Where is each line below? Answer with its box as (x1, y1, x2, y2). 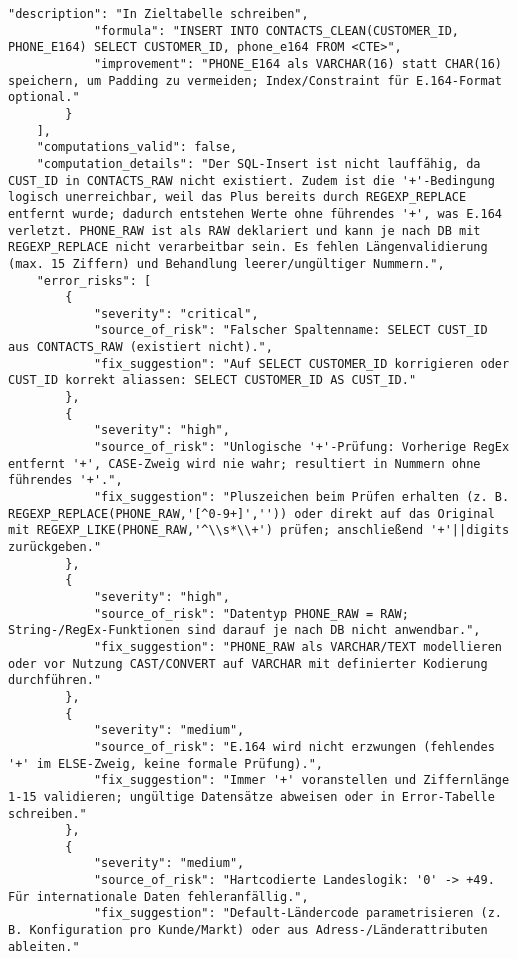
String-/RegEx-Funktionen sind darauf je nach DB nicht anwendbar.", (8, 623, 481, 638)
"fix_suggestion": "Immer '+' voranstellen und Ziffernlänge (93, 773, 510, 788)
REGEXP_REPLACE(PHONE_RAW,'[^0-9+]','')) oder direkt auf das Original (8, 506, 495, 521)
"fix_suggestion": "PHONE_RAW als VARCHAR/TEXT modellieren (93, 639, 502, 654)
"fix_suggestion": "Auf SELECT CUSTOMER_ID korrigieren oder (93, 356, 510, 371)
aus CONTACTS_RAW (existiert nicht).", (8, 340, 273, 355)
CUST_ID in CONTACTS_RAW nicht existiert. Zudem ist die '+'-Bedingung (8, 173, 495, 188)
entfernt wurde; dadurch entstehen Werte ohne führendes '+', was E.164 (8, 206, 502, 221)
